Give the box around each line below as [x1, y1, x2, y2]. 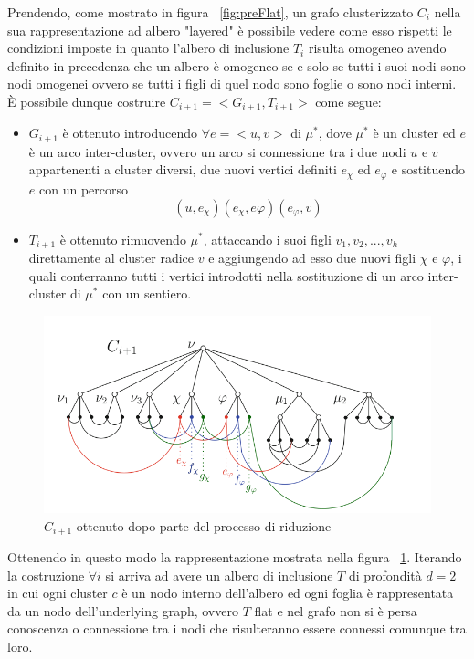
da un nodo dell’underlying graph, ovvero [7, 601, 238, 620]
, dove [318, 123, 352, 142]
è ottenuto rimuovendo [59, 229, 186, 248]
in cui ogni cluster [7, 583, 108, 602]
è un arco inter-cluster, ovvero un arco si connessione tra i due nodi [28, 141, 406, 161]
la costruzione [7, 565, 85, 584]
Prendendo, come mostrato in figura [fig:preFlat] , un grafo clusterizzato [7, 3, 414, 21]
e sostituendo [391, 160, 466, 179]
